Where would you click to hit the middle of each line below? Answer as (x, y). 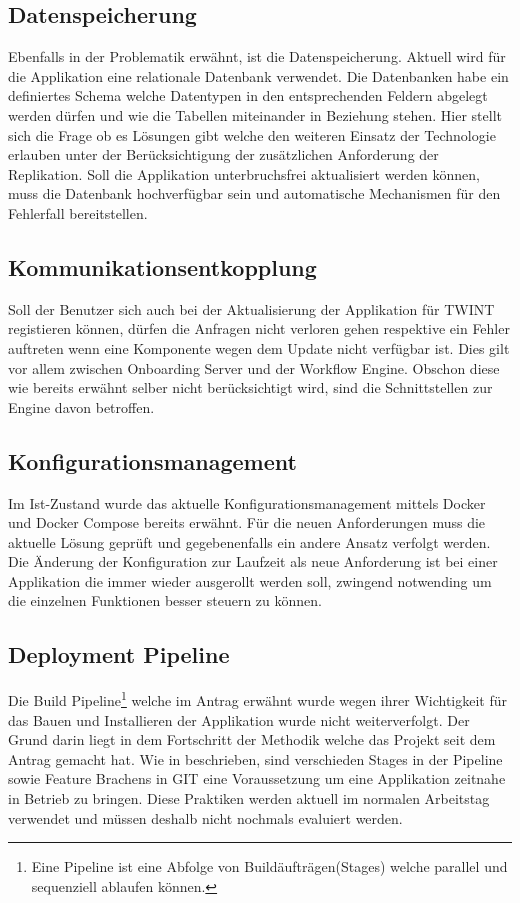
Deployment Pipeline (119, 654)
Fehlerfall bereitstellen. (78, 212)
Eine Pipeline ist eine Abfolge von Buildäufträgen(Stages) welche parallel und (269, 866)
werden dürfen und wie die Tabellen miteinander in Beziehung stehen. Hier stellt (255, 114)
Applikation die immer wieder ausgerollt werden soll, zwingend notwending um (250, 580)
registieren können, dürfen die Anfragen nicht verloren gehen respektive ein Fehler (259, 328)
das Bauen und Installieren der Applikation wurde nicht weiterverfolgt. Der (239, 719)
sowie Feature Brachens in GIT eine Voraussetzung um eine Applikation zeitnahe (257, 778)
